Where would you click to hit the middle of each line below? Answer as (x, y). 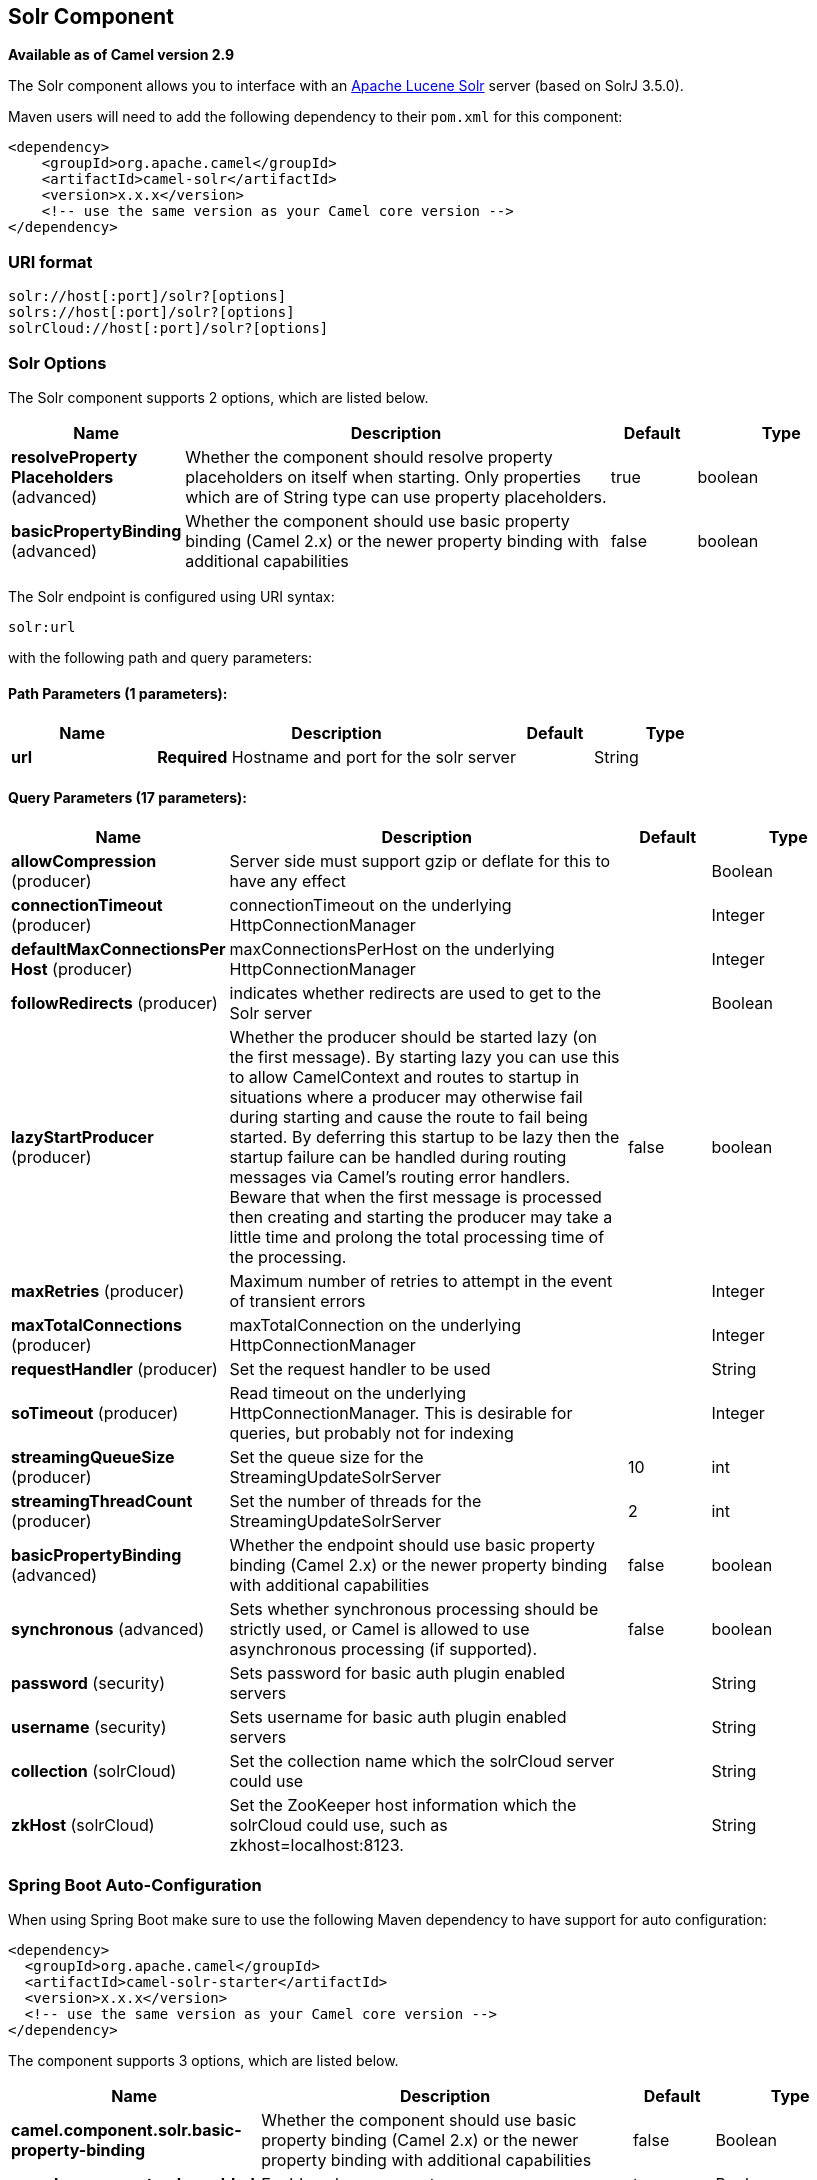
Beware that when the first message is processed (415, 1197)
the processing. (288, 1257)
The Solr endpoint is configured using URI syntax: (171, 596)
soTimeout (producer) (95, 1413)
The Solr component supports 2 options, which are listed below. (218, 397)
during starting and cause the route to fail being (408, 1117)
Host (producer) (72, 969)
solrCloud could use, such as (338, 1825)
